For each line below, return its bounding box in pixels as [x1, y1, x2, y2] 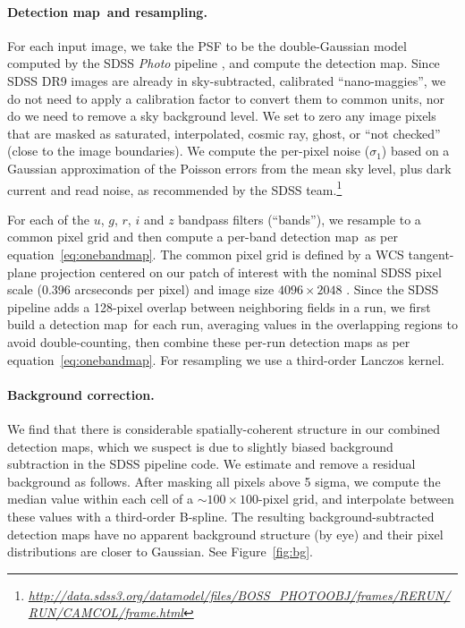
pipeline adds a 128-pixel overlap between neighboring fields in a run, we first [7, 297, 431, 316]
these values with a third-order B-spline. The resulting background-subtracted [7, 506, 435, 525]
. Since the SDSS [346, 280, 439, 299]
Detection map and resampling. [7, 2, 207, 21]
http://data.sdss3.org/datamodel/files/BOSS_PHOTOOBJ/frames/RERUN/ [28, 585, 451, 604]
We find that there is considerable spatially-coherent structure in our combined [7, 419, 440, 437]
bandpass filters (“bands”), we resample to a [178, 209, 421, 228]
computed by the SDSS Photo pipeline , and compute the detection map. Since [7, 54, 440, 72]
